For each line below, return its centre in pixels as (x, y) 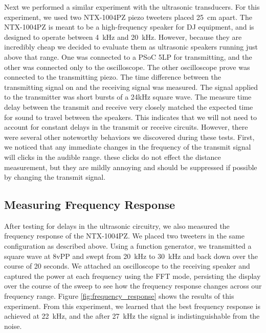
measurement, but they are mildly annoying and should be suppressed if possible (131, 167)
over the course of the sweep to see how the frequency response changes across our (133, 286)
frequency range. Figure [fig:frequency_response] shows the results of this (119, 296)
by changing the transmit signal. (55, 177)
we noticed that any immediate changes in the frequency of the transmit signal (128, 147)
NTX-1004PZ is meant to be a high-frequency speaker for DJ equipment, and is (129, 27)
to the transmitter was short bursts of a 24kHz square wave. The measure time (128, 97)
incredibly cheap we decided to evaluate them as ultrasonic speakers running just (131, 47)
